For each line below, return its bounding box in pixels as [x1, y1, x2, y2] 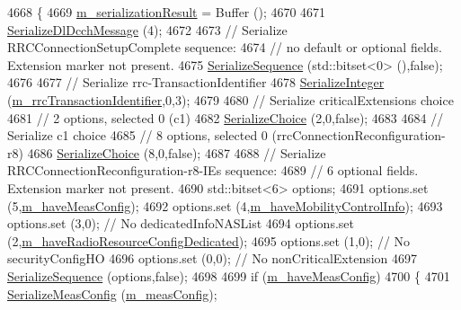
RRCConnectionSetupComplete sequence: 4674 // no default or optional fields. [7, 38, 442, 57]
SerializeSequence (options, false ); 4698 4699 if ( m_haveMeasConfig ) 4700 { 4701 [7, 266, 450, 285]
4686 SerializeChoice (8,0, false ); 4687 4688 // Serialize [27, 143, 326, 162]
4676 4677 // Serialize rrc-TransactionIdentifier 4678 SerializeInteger [7, 73, 385, 92]
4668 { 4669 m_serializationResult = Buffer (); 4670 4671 [7, 3, 326, 21]
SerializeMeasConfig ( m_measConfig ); [7, 284, 217, 303]
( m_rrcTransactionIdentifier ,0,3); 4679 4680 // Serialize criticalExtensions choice [7, 90, 454, 109]
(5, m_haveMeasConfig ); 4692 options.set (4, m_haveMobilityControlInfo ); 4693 [7, 196, 443, 215]
